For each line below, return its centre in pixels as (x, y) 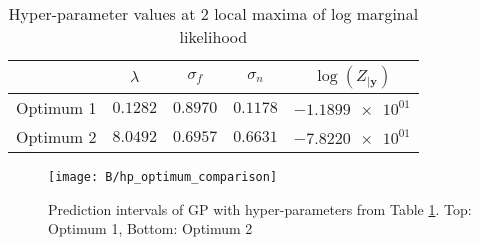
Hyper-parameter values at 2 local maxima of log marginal (213, 13)
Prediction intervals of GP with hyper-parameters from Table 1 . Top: (260, 208)
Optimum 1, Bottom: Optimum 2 (150, 228)
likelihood (213, 36)
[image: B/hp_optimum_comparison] (163, 177)
